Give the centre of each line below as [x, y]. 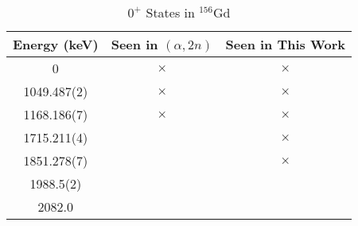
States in [170, 12]
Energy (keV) [56, 44]
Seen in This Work [285, 44]
